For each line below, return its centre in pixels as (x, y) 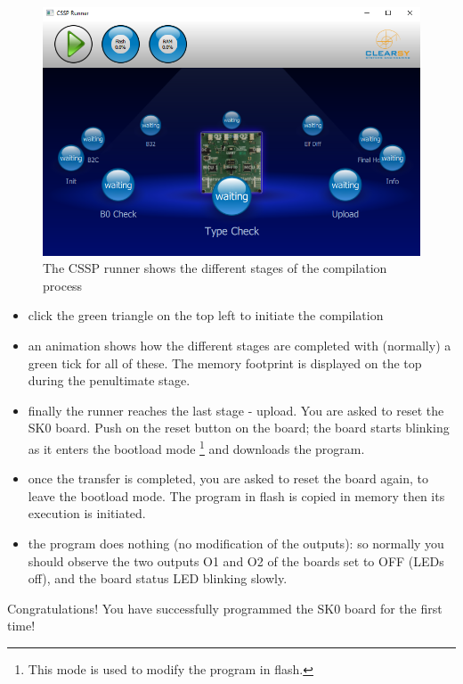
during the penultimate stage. (109, 380)
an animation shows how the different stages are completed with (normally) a (240, 345)
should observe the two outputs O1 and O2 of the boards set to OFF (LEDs (236, 560)
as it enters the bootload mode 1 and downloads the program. (196, 447)
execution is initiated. (87, 513)
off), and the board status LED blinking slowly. (158, 578)
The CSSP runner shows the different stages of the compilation (215, 268)
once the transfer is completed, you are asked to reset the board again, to (228, 478)
